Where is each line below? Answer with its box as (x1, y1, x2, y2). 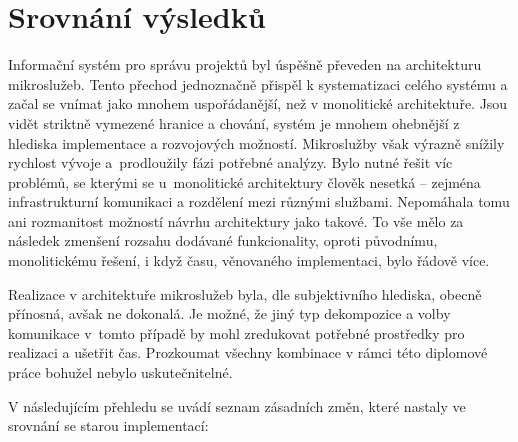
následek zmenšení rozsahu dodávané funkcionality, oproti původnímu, (8, 230, 438, 251)
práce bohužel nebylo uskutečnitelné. (8, 362, 233, 383)
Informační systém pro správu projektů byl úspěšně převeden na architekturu (8, 54, 482, 75)
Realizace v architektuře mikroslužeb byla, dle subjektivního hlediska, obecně (8, 283, 482, 304)
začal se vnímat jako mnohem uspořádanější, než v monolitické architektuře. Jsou (8, 93, 508, 114)
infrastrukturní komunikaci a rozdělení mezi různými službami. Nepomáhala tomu (8, 191, 510, 212)
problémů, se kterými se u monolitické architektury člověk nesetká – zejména (8, 171, 481, 192)
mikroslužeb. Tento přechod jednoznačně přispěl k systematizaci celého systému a (8, 73, 508, 94)
